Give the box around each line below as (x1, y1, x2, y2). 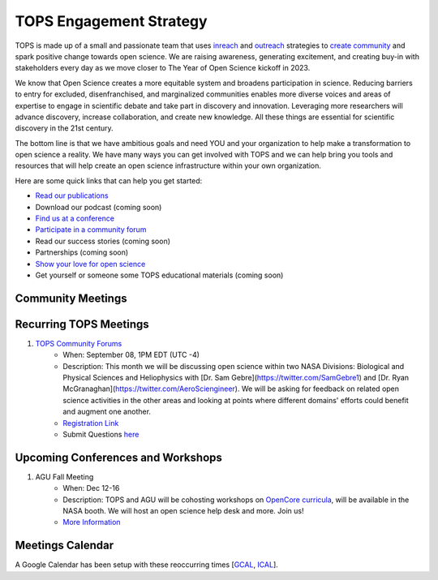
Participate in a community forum (35, 225, 147, 234)
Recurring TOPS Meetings (15, 317, 149, 331)
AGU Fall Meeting (35, 471, 94, 482)
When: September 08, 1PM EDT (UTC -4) (62, 350, 200, 360)
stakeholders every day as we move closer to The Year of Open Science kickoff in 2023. (15, 63, 311, 73)
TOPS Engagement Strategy (15, 12, 208, 30)
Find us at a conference (35, 213, 115, 223)
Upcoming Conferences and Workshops (15, 450, 223, 464)
